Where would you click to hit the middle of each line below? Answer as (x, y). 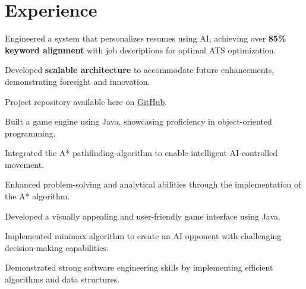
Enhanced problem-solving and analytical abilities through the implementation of (153, 184)
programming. (30, 133)
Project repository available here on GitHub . (86, 101)
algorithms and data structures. (62, 279)
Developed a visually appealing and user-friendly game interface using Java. (143, 216)
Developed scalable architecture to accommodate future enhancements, (140, 70)
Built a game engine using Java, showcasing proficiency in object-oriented (138, 121)
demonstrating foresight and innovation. (78, 81)
